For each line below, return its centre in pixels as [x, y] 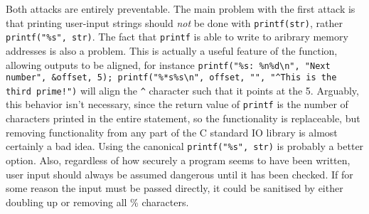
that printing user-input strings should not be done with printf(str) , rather [174, 22]
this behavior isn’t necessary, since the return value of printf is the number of [177, 104]
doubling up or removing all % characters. [97, 202]
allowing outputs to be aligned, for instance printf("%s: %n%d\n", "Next [168, 64]
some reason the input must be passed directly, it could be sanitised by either [175, 188]
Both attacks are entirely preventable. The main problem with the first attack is [181, 9]
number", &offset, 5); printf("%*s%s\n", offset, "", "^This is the [171, 78]
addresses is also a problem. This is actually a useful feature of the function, [172, 50]
